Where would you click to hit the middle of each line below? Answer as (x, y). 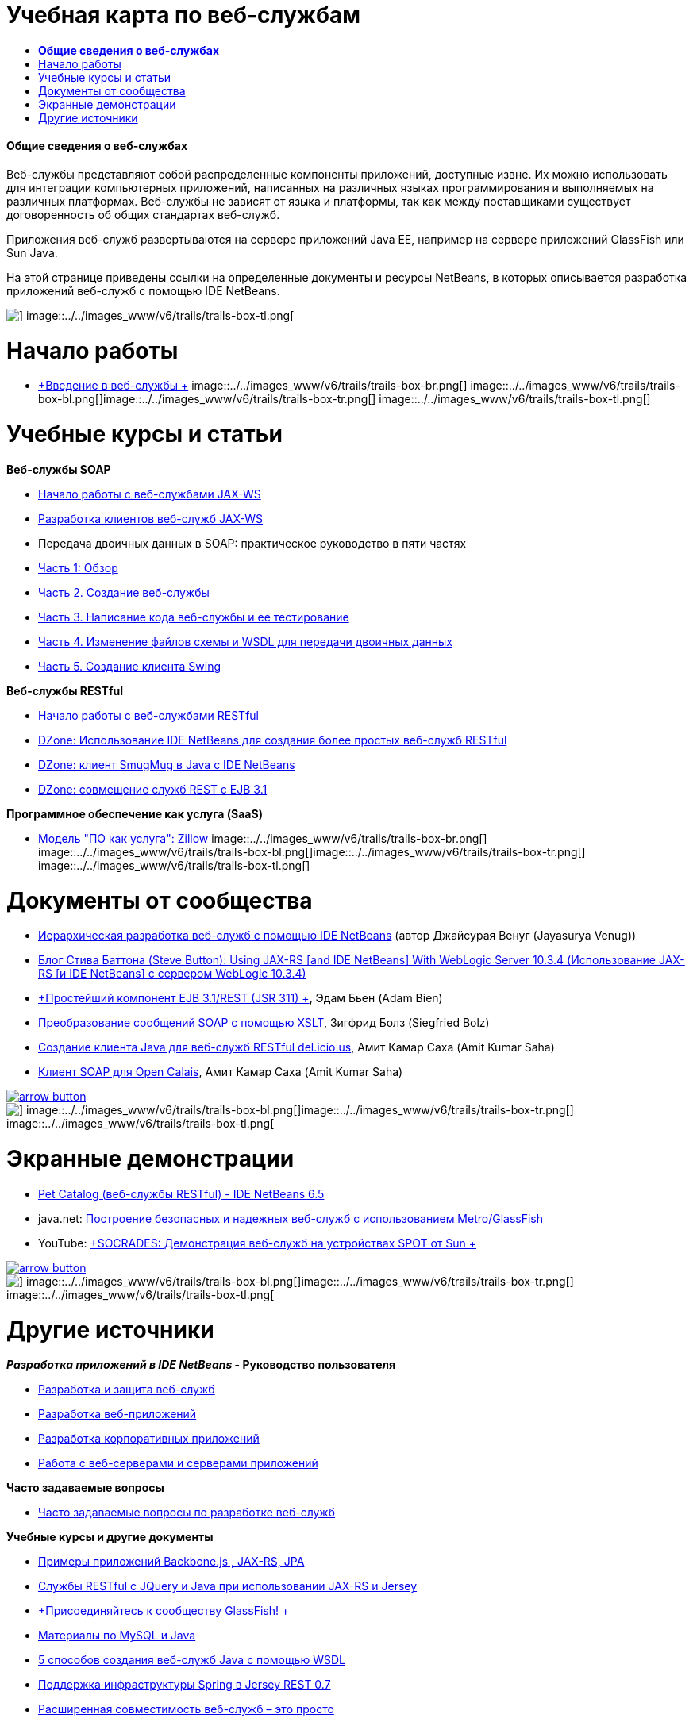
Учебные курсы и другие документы (110, 1537)
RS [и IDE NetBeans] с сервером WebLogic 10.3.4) (172, 974)
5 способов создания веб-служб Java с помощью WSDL (192, 1660)
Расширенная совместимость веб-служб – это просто (186, 1709)
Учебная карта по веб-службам (184, 15)
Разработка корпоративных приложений (149, 1439)
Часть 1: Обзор (78, 567)
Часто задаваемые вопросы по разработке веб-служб (187, 1513)
